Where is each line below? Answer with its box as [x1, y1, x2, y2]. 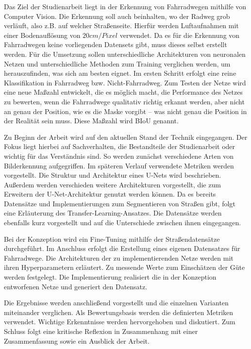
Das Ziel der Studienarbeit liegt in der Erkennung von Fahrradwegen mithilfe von [4, 1, 247, 11]
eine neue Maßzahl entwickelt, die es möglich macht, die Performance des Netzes [4, 87, 243, 97]
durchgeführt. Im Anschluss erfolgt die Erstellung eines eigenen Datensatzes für [4, 243, 240, 253]
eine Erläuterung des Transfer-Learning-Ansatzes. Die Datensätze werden [4, 208, 222, 218]
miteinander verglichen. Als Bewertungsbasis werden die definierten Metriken [4, 307, 234, 317]
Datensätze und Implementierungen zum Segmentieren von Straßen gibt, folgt [4, 198, 235, 208]
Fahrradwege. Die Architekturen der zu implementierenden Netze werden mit [4, 252, 234, 263]
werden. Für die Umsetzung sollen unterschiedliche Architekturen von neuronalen [4, 49, 246, 59]
